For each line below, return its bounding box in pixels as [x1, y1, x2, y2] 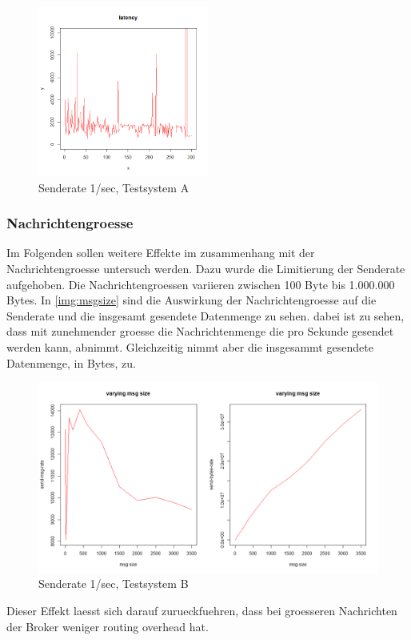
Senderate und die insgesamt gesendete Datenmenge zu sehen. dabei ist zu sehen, [6, 307, 405, 324]
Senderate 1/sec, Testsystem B [38, 575, 189, 592]
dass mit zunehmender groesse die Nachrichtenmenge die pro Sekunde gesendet [6, 323, 394, 340]
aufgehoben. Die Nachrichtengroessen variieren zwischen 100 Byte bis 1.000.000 [6, 276, 395, 292]
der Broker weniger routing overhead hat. [6, 618, 209, 634]
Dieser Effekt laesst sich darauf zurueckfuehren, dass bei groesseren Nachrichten [6, 602, 397, 619]
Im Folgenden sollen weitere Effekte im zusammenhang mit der [6, 244, 315, 261]
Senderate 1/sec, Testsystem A [38, 179, 190, 195]
